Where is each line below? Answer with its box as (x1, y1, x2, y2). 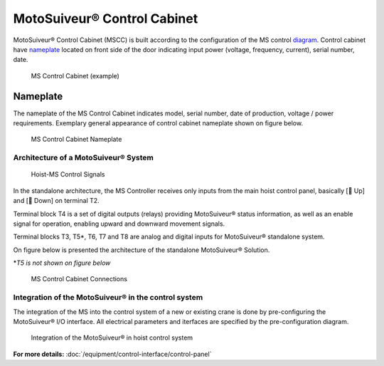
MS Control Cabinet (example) (31, 71, 120, 80)
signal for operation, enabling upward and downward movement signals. (13, 219, 225, 228)
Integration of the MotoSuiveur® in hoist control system (31, 333, 193, 342)
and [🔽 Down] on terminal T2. (13, 197, 100, 205)
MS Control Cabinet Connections (31, 275, 128, 283)
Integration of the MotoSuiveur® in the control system (13, 293, 203, 303)
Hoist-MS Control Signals (31, 170, 105, 179)
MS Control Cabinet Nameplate (31, 135, 122, 144)
